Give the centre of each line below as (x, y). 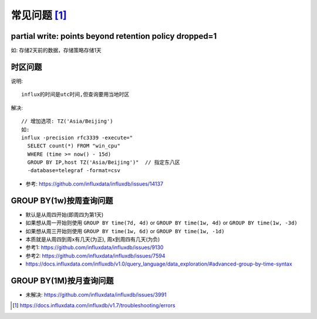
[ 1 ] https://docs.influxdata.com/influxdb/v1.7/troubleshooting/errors (94, 305)
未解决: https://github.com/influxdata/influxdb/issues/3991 (96, 295)
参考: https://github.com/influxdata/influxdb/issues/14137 (95, 184)
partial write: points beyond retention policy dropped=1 (114, 36)
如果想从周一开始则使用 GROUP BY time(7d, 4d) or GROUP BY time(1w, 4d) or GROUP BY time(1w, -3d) (161, 223)
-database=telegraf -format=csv (74, 171)
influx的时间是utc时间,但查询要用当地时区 (75, 95)
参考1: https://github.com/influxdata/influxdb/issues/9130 (95, 247)
